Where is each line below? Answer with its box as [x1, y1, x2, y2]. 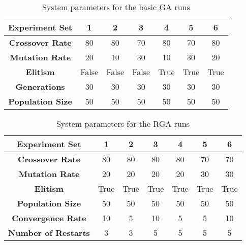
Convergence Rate [12, 212, 86, 224]
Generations [15, 81, 65, 92]
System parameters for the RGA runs [56, 118, 190, 129]
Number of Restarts [8, 227, 90, 238]
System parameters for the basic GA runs [42, 1, 190, 13]
